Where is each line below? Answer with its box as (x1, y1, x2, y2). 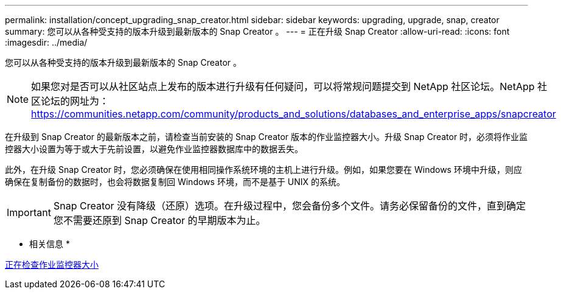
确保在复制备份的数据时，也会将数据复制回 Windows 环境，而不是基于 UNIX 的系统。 (5, 177, 346, 187)
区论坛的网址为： (31, 95, 110, 107)
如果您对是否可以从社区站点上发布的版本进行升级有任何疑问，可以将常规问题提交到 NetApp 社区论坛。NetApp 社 (31, 80, 548, 93)
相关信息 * (29, 239, 70, 249)
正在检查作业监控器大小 (5, 259, 99, 270)
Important (7, 206, 51, 219)
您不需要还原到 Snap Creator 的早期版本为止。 (53, 214, 266, 226)
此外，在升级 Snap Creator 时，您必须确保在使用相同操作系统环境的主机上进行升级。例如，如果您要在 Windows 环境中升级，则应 (5, 164, 522, 175)
